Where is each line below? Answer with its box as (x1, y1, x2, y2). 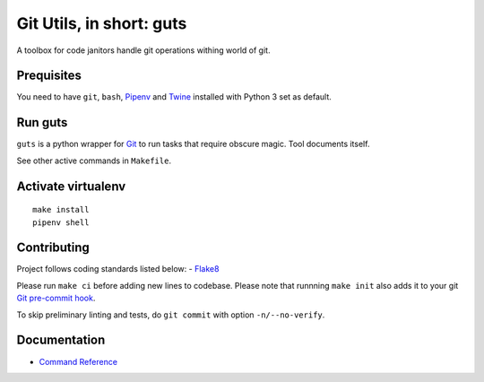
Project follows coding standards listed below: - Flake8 (16, 264, 220, 274)
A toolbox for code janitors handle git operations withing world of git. (16, 45, 271, 56)
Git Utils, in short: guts (16, 13, 187, 33)
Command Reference (39, 356, 118, 367)
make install (32, 204, 90, 215)
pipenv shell (32, 217, 90, 228)
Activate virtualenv (16, 178, 126, 194)
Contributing (16, 240, 90, 256)
